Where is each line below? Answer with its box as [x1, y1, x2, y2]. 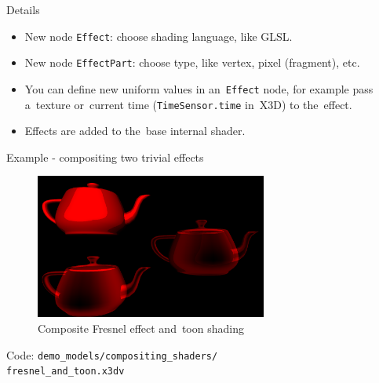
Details [6, 2, 40, 17]
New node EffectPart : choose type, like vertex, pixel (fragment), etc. [24, 54, 360, 71]
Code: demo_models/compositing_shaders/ [6, 346, 218, 363]
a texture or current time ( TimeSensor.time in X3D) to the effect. [24, 96, 352, 112]
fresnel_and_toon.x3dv [6, 366, 125, 378]
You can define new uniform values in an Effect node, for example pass [24, 80, 374, 97]
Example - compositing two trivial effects [6, 148, 204, 165]
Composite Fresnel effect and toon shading [38, 320, 244, 336]
